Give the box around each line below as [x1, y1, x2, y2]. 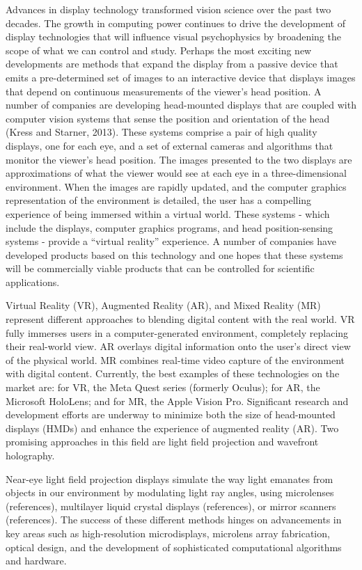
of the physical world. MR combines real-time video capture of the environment [6, 352, 345, 367]
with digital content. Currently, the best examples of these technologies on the [6, 366, 340, 381]
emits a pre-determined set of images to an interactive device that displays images [6, 70, 356, 84]
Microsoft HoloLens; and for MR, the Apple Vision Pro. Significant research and [6, 393, 349, 408]
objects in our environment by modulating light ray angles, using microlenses [6, 485, 334, 500]
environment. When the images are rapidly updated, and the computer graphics [6, 179, 347, 193]
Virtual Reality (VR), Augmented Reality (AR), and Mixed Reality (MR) [6, 298, 321, 312]
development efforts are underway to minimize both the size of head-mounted [6, 407, 336, 422]
